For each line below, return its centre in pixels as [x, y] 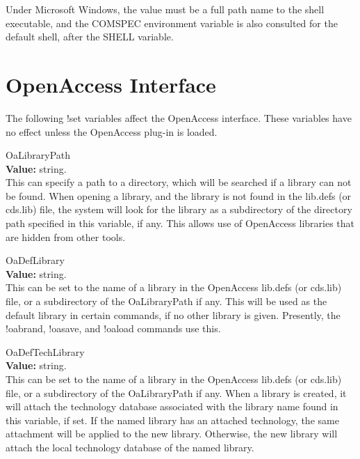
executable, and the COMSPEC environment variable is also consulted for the [172, 23]
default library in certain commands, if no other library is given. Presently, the [173, 314]
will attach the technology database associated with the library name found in [172, 406]
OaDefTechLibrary [45, 351]
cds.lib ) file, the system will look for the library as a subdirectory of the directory [179, 209]
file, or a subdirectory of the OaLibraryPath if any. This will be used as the [166, 301]
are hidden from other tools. [66, 236]
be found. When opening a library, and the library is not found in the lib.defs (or [179, 195]
